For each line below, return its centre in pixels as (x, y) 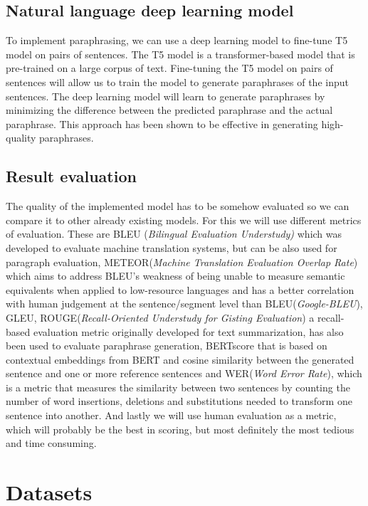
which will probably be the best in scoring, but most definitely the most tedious (180, 429)
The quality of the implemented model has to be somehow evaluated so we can (178, 206)
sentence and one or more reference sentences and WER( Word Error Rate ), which (184, 373)
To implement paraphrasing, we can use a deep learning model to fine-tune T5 (177, 40)
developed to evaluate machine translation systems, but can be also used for (172, 247)
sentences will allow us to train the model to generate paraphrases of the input (177, 81)
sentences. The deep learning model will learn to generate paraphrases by (165, 96)
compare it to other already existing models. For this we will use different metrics (184, 220)
